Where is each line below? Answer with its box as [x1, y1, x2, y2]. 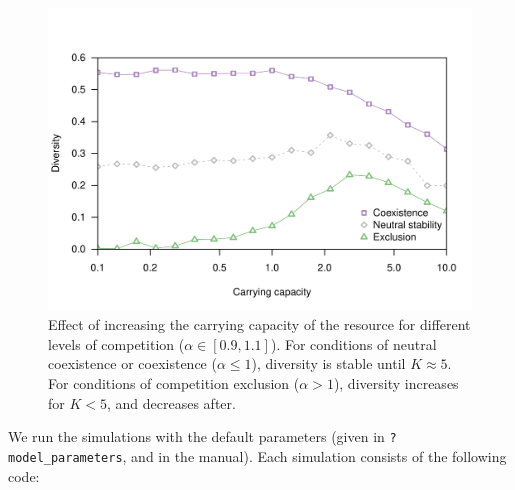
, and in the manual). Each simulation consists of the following [122, 445, 507, 466]
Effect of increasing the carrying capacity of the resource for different [48, 314, 471, 335]
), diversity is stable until [251, 353, 406, 374]
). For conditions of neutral [270, 333, 437, 354]
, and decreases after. [106, 392, 236, 413]
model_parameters [8, 450, 123, 465]
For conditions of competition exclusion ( [48, 373, 300, 394]
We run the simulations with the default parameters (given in [8, 426, 385, 447]
